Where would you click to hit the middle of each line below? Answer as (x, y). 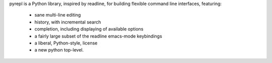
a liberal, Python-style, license (66, 43)
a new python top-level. (59, 50)
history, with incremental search (68, 22)
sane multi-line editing (58, 15)
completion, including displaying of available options (89, 29)
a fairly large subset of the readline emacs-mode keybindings (98, 36)
